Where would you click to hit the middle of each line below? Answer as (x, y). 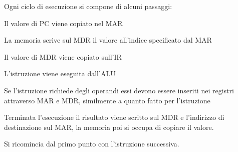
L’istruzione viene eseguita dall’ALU (60, 73)
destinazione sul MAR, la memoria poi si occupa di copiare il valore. (109, 127)
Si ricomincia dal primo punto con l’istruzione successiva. (92, 144)
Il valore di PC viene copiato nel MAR (63, 23)
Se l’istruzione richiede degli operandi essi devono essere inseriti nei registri (119, 90)
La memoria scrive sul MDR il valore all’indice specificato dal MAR (108, 40)
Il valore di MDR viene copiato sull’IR (63, 56)
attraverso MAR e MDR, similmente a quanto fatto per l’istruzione (107, 100)
